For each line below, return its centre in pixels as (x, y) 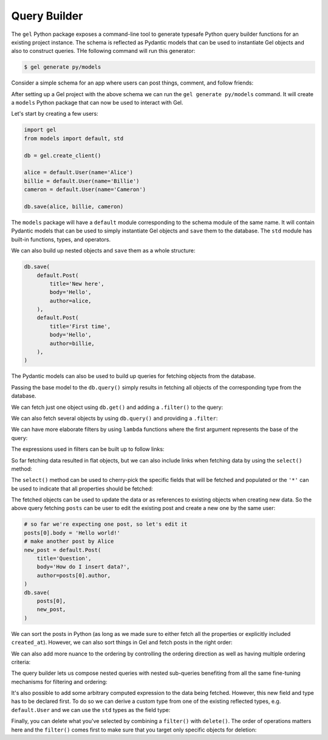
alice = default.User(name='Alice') (79, 173)
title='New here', (77, 284)
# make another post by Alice (69, 541)
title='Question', (64, 559)
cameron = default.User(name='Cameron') (85, 190)
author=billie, (72, 343)
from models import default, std (74, 138)
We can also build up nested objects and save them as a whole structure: (103, 251)
